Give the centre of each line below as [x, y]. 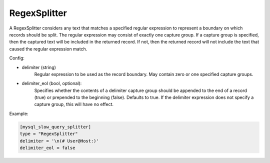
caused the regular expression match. [48, 49]
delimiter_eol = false [47, 148]
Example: [19, 113]
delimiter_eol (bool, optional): [52, 83]
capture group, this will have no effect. [74, 104]
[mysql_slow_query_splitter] [55, 127]
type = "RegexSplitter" [49, 134]
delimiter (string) [39, 67]
